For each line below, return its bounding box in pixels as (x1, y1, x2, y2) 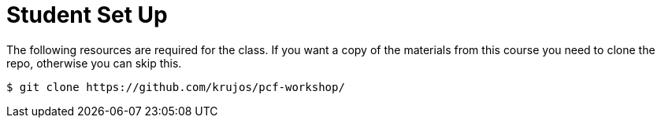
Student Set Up (6, 2, 168, 28)
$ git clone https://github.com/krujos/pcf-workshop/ (6, 80, 345, 93)
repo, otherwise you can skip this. (6, 56, 182, 70)
